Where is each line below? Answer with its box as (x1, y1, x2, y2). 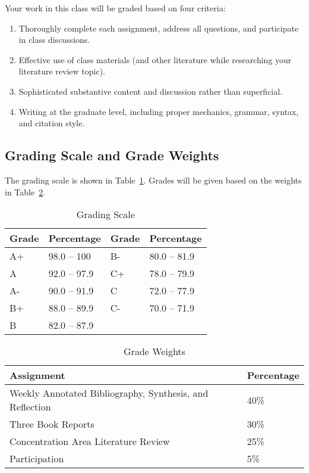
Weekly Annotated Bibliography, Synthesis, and (10, 386, 209, 400)
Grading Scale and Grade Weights (5, 146, 219, 164)
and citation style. (18, 117, 85, 129)
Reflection (10, 400, 51, 414)
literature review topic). (18, 65, 105, 77)
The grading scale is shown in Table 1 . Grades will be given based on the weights (5, 173, 302, 186)
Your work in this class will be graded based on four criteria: (5, 2, 226, 14)
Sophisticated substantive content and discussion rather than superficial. (18, 85, 283, 97)
